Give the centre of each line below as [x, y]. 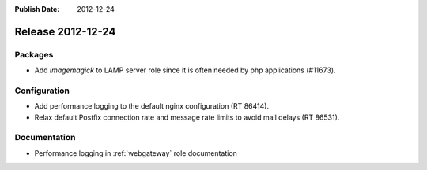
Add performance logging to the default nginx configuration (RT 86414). [151, 106]
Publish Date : [37, 9]
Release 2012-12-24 [65, 31]
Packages [34, 54]
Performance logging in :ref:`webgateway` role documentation [136, 153]
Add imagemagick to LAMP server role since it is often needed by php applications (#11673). [185, 70]
